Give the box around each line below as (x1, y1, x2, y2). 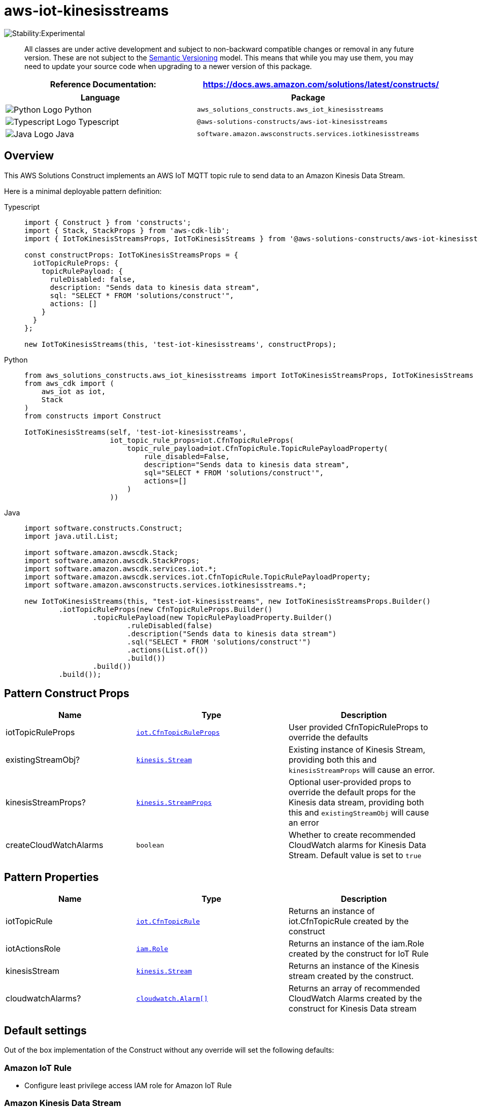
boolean (136, 841, 164, 849)
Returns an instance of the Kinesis (288, 961, 419, 971)
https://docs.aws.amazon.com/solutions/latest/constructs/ (202, 79, 439, 89)
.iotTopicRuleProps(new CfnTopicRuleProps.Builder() (58, 605, 272, 613)
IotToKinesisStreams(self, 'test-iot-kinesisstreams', (24, 428, 247, 436)
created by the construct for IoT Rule (288, 949, 429, 959)
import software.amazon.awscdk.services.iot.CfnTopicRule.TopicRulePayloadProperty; (24, 572, 371, 581)
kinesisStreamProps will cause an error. (288, 765, 435, 775)
